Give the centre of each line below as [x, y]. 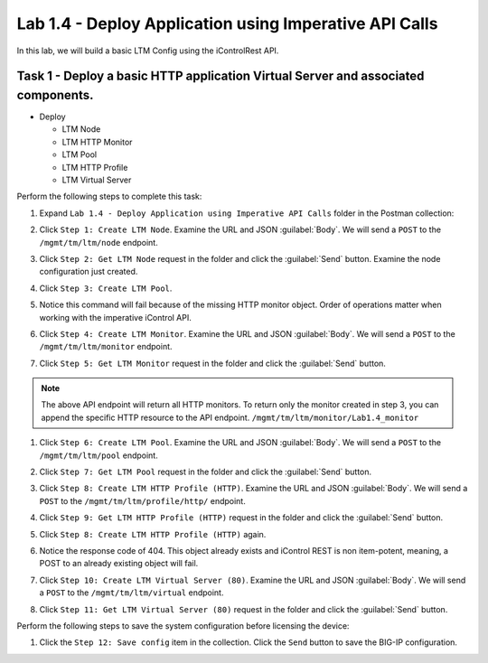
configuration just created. [89, 272]
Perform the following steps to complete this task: [109, 196]
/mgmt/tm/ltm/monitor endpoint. [106, 347]
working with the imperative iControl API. [115, 317]
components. [55, 95]
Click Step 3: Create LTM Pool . [106, 288]
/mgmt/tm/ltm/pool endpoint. [99, 455]
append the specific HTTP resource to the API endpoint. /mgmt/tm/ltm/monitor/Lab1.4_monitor [230, 417]
